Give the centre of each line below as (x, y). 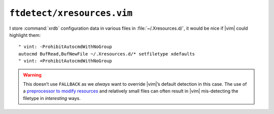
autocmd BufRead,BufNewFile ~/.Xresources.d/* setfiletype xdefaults (107, 54)
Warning (32, 75)
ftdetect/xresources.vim (71, 13)
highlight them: (25, 35)
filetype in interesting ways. (52, 98)
